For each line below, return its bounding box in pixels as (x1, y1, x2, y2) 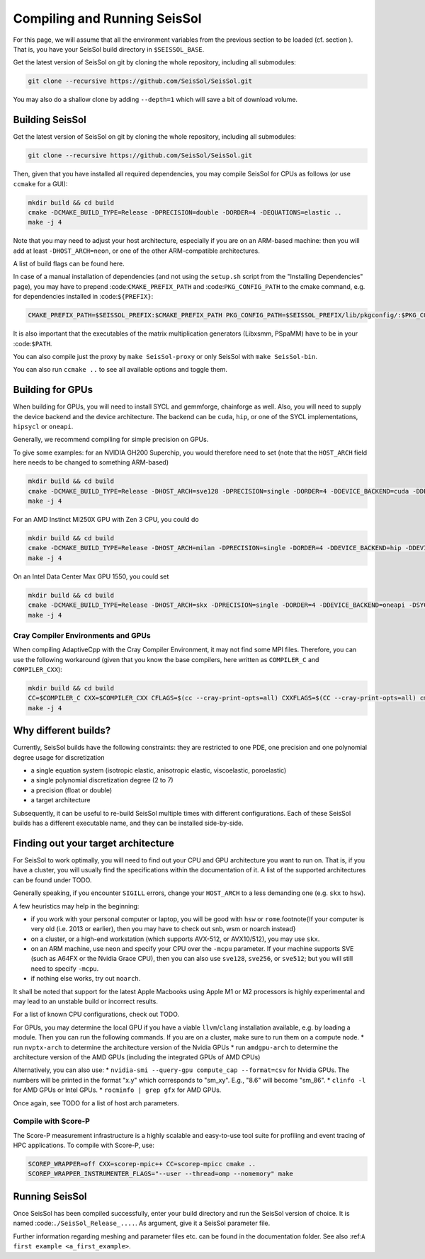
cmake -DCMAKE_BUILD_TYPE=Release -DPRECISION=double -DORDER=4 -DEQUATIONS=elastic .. (28, 208, 342, 216)
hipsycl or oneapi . (13, 422, 74, 431)
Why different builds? (13, 724, 111, 736)
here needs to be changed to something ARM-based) (13, 458, 169, 467)
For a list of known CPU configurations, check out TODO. (13, 1010, 180, 1019)
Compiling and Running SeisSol (13, 11, 202, 26)
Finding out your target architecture (13, 837, 175, 849)
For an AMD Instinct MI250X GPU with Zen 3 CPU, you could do (13, 515, 199, 524)
